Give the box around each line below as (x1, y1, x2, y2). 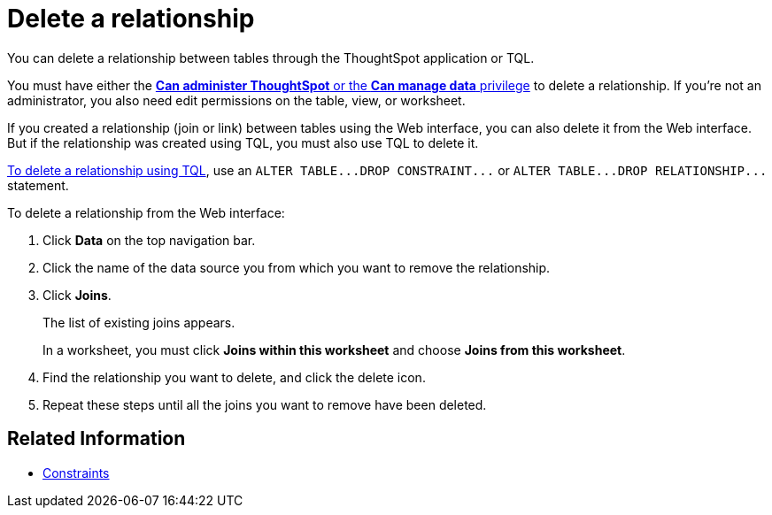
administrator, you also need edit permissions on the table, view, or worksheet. (7, 92, 466, 108)
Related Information (7, 427, 186, 450)
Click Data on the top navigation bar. (42, 232, 256, 248)
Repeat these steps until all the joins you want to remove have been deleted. (42, 396, 487, 412)
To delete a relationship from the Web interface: (7, 204, 285, 220)
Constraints (42, 465, 110, 480)
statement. (7, 177, 69, 193)
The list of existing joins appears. (42, 314, 235, 330)
